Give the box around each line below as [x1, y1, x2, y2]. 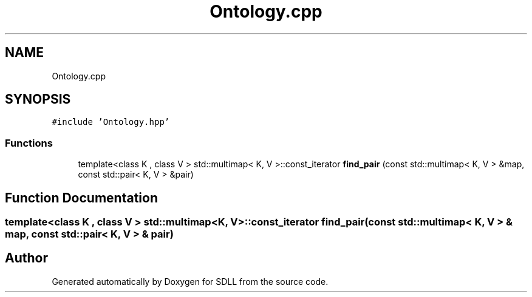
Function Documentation [5, 190, 158, 205]
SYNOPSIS [5, 92, 71, 107]
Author [5, 250, 48, 266]
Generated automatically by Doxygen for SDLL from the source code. [52, 276, 329, 287]
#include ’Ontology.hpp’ [52, 117, 170, 127]
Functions [5, 136, 53, 149]
